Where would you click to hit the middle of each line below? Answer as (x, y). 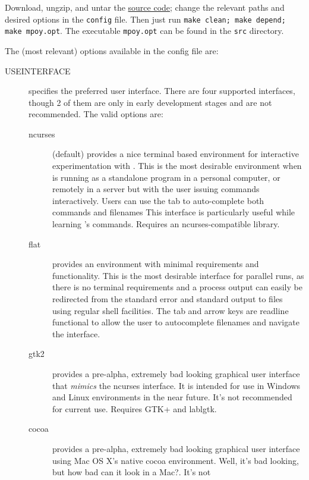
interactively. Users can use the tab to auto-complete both (158, 200)
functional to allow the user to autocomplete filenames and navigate (176, 322)
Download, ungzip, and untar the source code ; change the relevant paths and (145, 7)
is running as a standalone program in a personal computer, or (166, 177)
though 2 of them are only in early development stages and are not (150, 102)
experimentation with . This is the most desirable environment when (177, 166)
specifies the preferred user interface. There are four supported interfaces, (162, 91)
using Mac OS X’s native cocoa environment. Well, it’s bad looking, (176, 460)
